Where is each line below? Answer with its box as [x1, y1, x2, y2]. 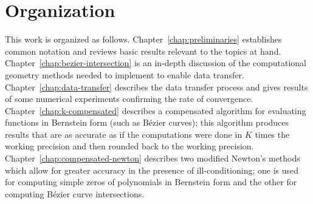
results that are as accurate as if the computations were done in [5, 127, 242, 140]
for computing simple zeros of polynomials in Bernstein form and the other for [5, 175, 297, 188]
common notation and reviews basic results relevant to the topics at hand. [5, 44, 281, 57]
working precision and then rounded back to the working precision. [5, 140, 254, 152]
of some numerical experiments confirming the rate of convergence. [5, 92, 253, 105]
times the [255, 127, 290, 140]
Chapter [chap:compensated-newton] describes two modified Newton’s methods [5, 152, 300, 165]
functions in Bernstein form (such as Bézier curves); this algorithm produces [5, 116, 289, 129]
